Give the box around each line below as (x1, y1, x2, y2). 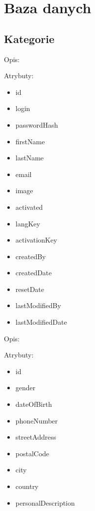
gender (15, 382, 36, 393)
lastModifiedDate (15, 317, 67, 327)
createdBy (15, 251, 46, 261)
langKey (15, 218, 40, 228)
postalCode (15, 448, 49, 458)
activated (15, 201, 43, 212)
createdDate (15, 267, 52, 278)
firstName (15, 136, 45, 146)
